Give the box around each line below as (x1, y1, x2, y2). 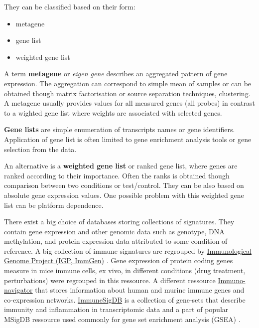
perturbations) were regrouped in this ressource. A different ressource (4, 275, 216, 285)
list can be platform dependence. (4, 199, 104, 210)
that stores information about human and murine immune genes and (35, 285, 245, 295)
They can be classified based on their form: (4, 1, 135, 11)
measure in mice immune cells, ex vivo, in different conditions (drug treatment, (4, 265, 246, 276)
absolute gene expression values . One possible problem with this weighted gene (4, 189, 244, 200)
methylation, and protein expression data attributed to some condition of (4, 236, 228, 246)
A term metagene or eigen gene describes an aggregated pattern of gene (4, 68, 228, 79)
